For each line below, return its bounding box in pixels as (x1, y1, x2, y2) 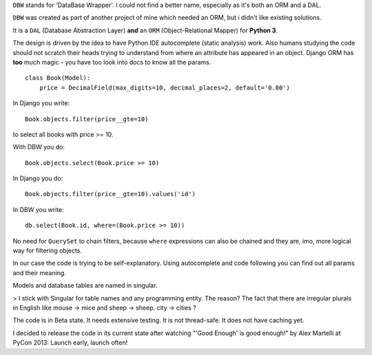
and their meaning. (12, 268, 67, 277)
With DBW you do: (12, 143, 65, 151)
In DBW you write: (12, 205, 65, 213)
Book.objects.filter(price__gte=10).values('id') (25, 190, 196, 198)
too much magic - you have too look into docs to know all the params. (12, 58, 211, 66)
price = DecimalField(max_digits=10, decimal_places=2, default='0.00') (39, 83, 291, 92)
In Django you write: (12, 99, 70, 107)
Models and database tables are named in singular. (12, 281, 158, 290)
